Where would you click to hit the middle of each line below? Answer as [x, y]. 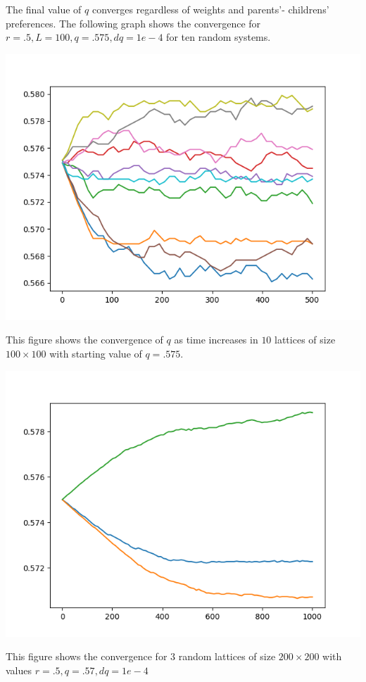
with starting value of [96, 353]
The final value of [44, 9]
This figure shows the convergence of [84, 340]
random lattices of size [227, 656]
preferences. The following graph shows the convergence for [133, 23]
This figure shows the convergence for [87, 656]
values [19, 670]
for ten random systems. [219, 37]
